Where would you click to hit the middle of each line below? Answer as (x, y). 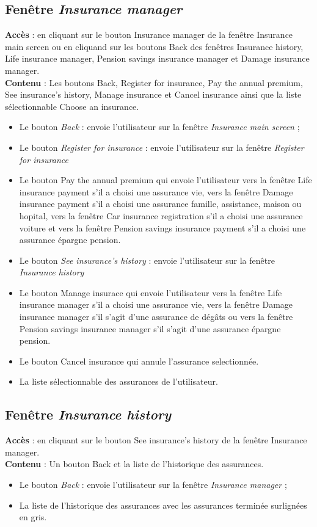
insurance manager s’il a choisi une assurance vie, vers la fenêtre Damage (156, 304)
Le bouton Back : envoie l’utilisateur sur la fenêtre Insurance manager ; (153, 485)
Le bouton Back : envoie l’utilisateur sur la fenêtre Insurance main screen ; (159, 127)
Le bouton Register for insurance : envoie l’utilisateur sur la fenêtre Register (162, 147)
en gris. (33, 517)
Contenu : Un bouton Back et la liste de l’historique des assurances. (134, 464)
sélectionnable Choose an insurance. (72, 106)
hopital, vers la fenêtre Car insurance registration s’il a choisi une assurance (161, 215)
